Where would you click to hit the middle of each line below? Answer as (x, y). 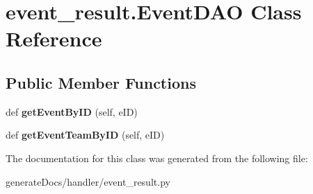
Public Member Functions (101, 82)
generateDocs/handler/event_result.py (88, 181)
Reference (54, 38)
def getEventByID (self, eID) (72, 111)
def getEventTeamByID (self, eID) (85, 135)
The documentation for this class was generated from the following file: (157, 158)
